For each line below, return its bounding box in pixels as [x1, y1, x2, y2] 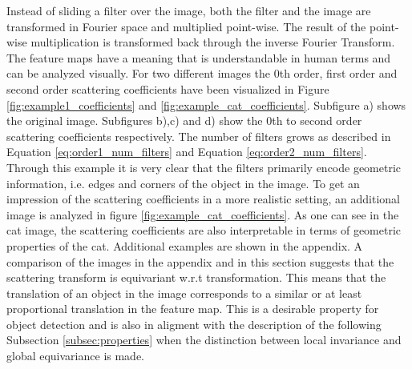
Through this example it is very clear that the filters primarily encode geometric [6, 158, 402, 175]
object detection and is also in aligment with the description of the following [6, 315, 382, 332]
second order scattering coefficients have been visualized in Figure [6, 80, 329, 97]
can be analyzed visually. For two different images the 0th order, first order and [6, 65, 398, 82]
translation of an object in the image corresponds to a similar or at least [6, 284, 362, 301]
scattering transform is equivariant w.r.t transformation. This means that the [6, 269, 386, 286]
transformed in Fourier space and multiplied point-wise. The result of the [6, 18, 366, 34]
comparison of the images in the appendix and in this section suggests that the [6, 253, 394, 270]
